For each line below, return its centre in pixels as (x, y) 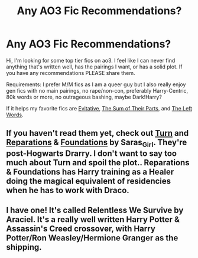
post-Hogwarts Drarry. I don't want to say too (92, 153)
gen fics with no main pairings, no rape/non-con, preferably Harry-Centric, (97, 90)
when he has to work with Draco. (68, 190)
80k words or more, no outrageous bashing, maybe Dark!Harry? (84, 97)
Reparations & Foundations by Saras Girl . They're (97, 143)
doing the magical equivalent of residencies (89, 181)
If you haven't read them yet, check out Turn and (98, 133)
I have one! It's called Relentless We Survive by (95, 210)
